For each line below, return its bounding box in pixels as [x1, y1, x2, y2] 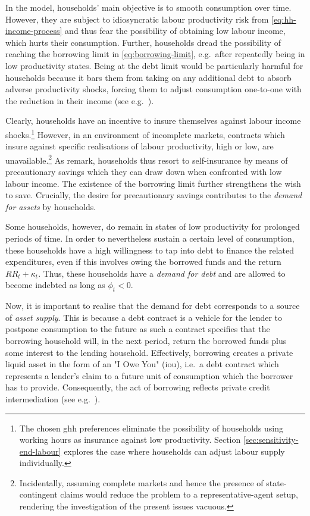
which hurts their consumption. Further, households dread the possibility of [5, 36, 281, 48]
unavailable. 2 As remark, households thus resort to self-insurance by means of [5, 152, 288, 166]
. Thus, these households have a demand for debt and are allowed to [38, 267, 286, 279]
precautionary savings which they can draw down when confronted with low [5, 165, 282, 178]
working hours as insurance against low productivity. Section [19, 433, 241, 446]
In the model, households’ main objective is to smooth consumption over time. [5, 1, 292, 13]
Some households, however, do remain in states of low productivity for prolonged [5, 220, 300, 233]
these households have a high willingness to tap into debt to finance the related [5, 243, 294, 256]
